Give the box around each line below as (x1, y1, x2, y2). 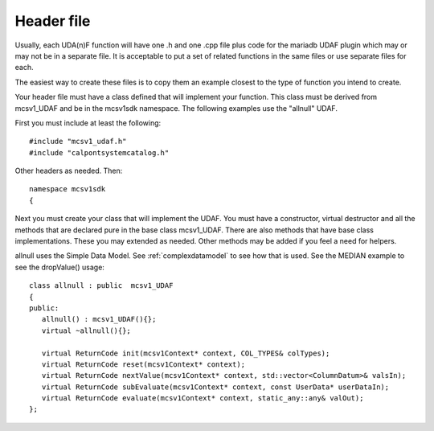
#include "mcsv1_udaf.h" (29, 137, 127, 146)
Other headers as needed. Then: (14, 166, 123, 176)
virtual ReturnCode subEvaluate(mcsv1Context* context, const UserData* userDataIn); (41, 382, 390, 392)
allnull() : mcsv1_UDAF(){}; (41, 314, 157, 324)
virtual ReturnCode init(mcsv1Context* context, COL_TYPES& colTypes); (41, 348, 330, 358)
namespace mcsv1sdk (29, 185, 106, 194)
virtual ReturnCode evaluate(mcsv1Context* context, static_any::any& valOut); (41, 394, 364, 403)
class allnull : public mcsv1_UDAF (29, 281, 174, 290)
